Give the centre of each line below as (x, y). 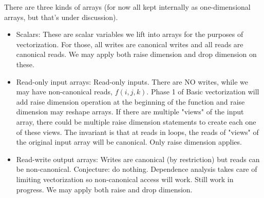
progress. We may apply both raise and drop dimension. (104, 189)
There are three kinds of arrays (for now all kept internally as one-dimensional (127, 7)
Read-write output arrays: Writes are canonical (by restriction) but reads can (138, 159)
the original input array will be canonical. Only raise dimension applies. (129, 142)
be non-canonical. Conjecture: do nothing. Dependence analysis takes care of (137, 169)
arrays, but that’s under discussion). (61, 17)
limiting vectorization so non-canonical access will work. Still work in (125, 179)
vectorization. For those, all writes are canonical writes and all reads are (130, 44)
